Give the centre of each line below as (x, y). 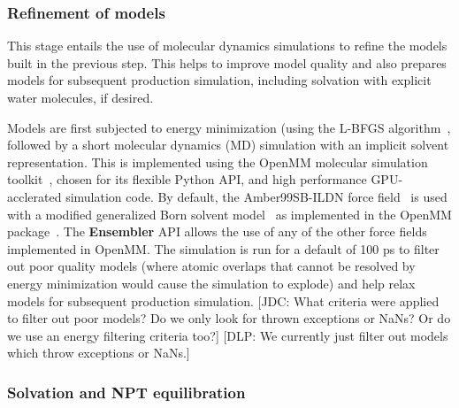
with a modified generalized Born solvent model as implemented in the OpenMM (229, 214)
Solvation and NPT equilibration (126, 392)
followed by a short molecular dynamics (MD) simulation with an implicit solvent (228, 145)
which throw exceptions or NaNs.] (99, 353)
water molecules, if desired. (80, 97)
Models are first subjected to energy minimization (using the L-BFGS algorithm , (229, 127)
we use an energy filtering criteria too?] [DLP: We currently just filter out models (228, 335)
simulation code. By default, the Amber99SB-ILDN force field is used (256, 196)
